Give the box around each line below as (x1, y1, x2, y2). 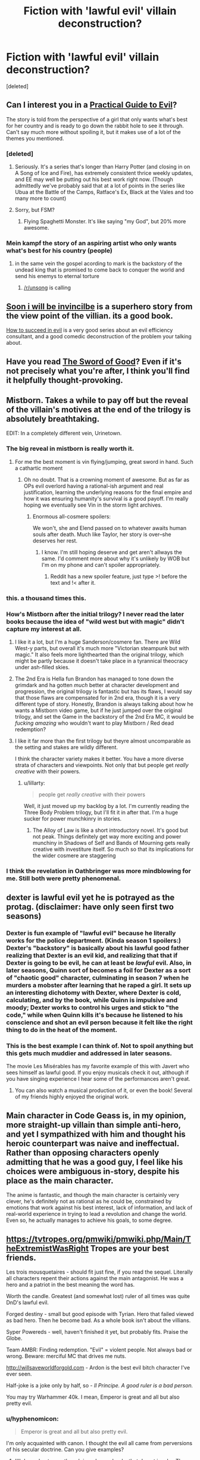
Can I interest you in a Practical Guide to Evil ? (6, 100, 177, 110)
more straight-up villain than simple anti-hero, (6, 1119, 181, 1130)
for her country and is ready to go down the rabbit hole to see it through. (6, 122, 185, 129)
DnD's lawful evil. (6, 1299, 49, 1306)
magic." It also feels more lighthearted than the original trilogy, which (14, 651, 184, 658)
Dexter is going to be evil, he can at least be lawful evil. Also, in (6, 959, 192, 967)
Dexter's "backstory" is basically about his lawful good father (6, 944, 189, 952)
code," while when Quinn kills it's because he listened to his (6, 1011, 183, 1019)
